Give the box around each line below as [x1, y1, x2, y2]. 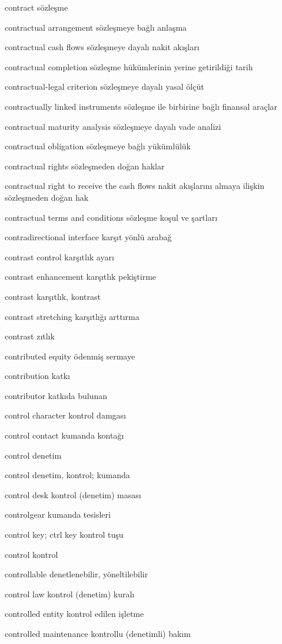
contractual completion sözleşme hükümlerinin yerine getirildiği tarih [5, 60, 253, 73]
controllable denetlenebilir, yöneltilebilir [5, 568, 148, 580]
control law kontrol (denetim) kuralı [5, 587, 135, 600]
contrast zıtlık [5, 330, 55, 342]
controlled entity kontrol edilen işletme [5, 607, 144, 620]
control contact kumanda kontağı [5, 429, 124, 442]
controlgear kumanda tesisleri [5, 508, 111, 521]
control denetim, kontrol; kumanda [5, 469, 130, 481]
